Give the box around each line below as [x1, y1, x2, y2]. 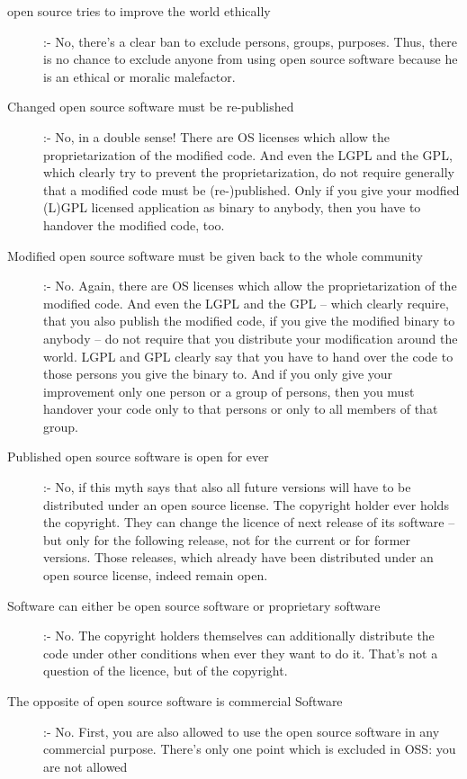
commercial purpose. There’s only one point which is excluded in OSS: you [43, 739, 456, 758]
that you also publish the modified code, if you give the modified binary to [43, 311, 455, 330]
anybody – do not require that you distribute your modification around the [43, 328, 458, 347]
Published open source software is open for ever [7, 447, 269, 466]
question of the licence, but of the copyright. [43, 661, 288, 680]
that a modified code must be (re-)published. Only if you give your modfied [43, 180, 460, 199]
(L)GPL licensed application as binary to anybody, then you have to [43, 198, 421, 217]
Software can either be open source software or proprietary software [7, 595, 381, 614]
